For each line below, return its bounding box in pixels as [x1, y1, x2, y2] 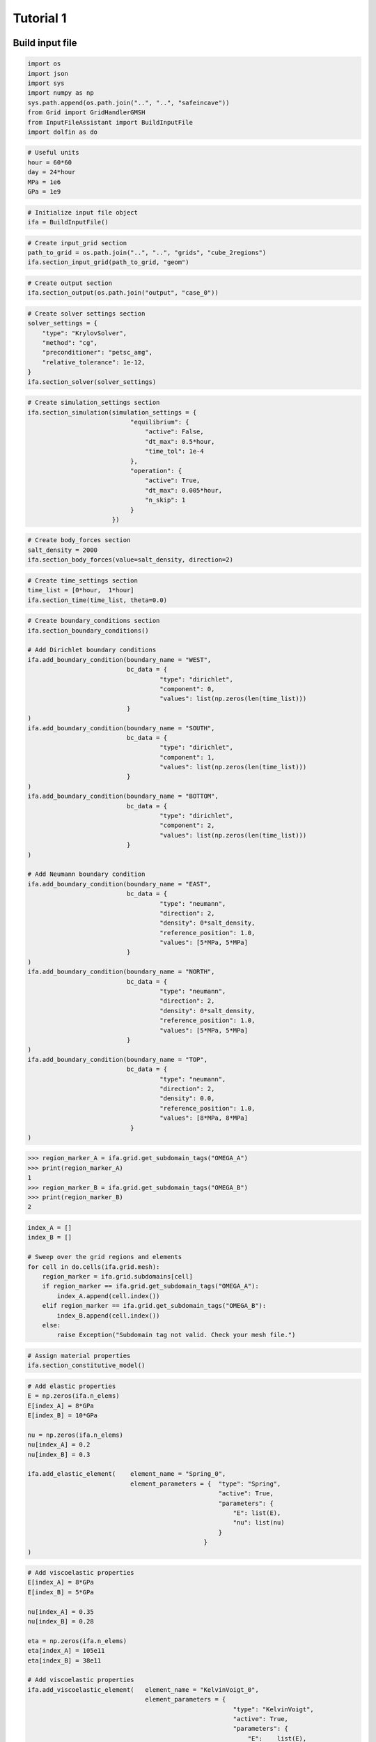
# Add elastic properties [27, 1382, 116, 1390]
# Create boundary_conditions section [27, 617, 160, 625]
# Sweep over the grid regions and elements [27, 1253, 182, 1261]
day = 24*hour [27, 168, 76, 176]
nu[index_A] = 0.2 [27, 1441, 91, 1449]
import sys [27, 79, 65, 87]
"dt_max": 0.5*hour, [145, 438, 215, 445]
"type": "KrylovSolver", [42, 329, 127, 337]
